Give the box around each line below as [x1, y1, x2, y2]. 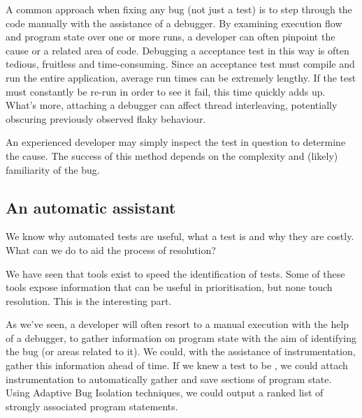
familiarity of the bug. [6, 162, 100, 177]
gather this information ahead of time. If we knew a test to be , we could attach [6, 358, 348, 373]
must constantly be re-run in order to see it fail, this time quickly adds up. [6, 84, 326, 98]
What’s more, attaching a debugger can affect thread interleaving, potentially [6, 98, 338, 112]
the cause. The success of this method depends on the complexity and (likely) [6, 148, 338, 163]
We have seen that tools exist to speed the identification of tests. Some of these [6, 266, 345, 281]
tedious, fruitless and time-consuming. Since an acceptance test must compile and [6, 57, 355, 71]
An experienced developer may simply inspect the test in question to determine [6, 135, 346, 149]
